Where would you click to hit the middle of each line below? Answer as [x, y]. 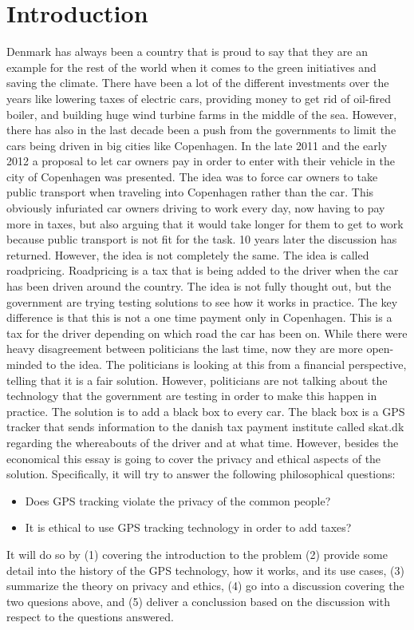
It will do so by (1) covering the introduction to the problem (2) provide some [197, 554]
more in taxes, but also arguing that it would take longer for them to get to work [205, 223]
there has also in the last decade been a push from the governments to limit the [201, 130]
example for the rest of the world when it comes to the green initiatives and [191, 67]
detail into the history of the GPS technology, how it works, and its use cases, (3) [205, 570]
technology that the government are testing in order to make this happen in [192, 396]
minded [25, 364]
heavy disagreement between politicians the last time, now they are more [185, 349]
